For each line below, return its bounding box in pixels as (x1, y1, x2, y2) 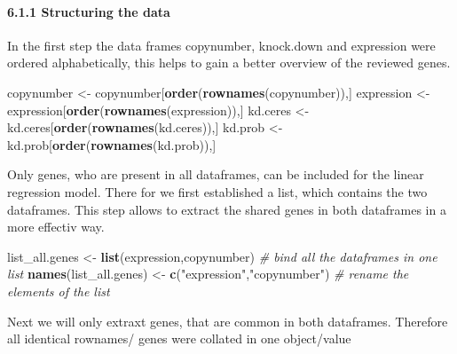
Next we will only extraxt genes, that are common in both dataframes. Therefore (7, 311, 448, 330)
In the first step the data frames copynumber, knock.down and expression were (7, 35, 436, 54)
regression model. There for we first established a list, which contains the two (7, 182, 428, 201)
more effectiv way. (7, 217, 105, 236)
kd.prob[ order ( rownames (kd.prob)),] (7, 135, 217, 153)
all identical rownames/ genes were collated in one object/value (7, 329, 351, 348)
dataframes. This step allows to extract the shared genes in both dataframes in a (7, 200, 446, 218)
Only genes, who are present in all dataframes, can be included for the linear (7, 165, 424, 184)
